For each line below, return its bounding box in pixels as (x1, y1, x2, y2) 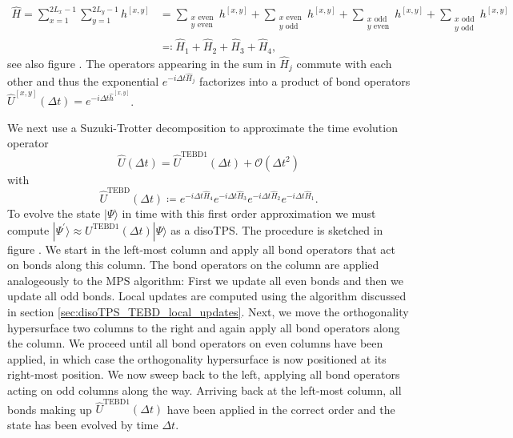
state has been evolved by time (7, 416, 158, 432)
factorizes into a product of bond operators (199, 72, 411, 89)
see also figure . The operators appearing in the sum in (7, 54, 276, 71)
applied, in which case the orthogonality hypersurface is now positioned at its (7, 350, 387, 367)
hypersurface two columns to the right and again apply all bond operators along (7, 319, 400, 336)
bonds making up (7, 400, 92, 417)
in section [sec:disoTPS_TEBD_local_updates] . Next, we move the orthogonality (7, 303, 409, 319)
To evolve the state (7, 205, 101, 222)
